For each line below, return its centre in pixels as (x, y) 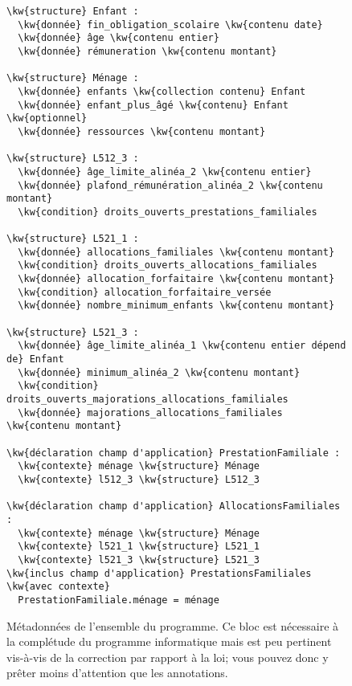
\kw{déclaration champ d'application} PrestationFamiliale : (174, 453)
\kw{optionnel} (47, 118)
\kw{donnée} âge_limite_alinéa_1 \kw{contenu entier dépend (182, 346)
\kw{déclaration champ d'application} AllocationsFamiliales (174, 506)
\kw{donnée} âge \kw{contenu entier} (119, 38)
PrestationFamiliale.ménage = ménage (119, 600)
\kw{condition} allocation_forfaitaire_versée (145, 292)
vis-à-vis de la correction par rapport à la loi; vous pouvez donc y (168, 657)
